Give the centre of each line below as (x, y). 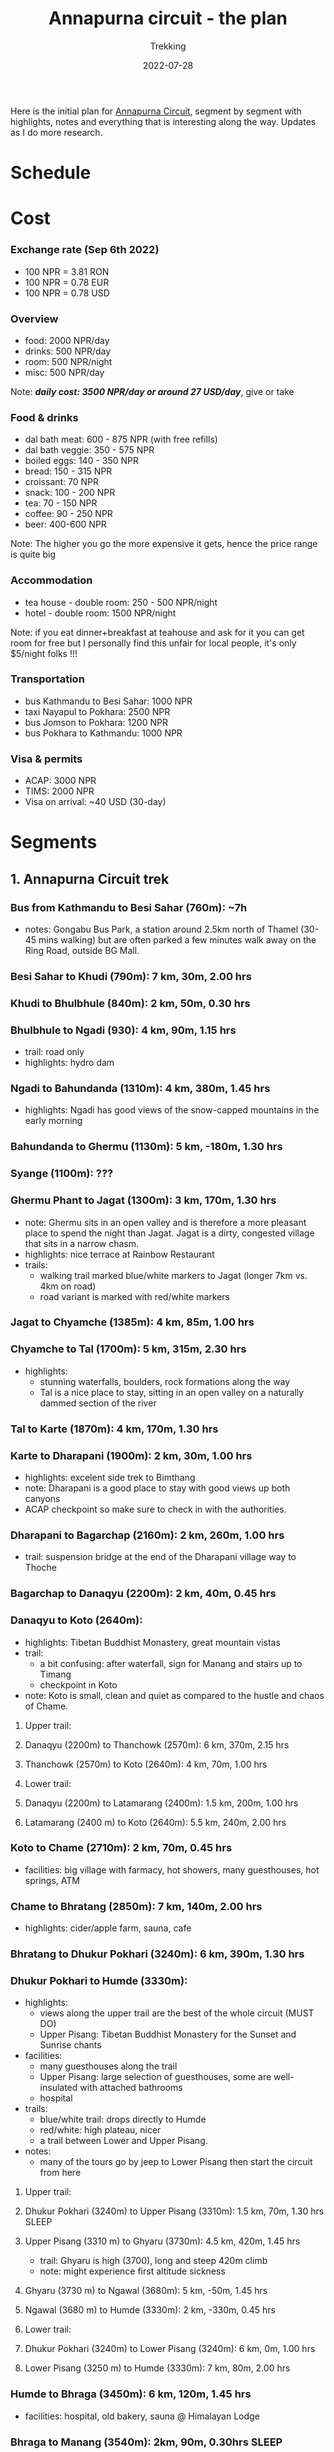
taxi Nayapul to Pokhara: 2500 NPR (97, 711)
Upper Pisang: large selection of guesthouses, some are (155, 2077)
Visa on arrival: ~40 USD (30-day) (95, 802)
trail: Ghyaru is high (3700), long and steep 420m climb (153, 2261)
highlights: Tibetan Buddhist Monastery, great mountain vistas (152, 1642)
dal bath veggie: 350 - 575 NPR (89, 450)
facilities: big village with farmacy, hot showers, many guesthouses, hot (172, 1869)
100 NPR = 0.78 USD (67, 293)
